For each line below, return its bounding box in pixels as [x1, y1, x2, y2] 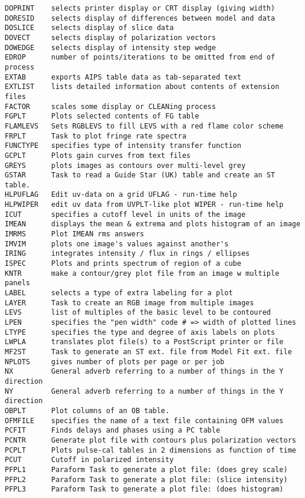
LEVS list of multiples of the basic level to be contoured [5, 308, 271, 317]
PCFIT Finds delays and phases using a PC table [5, 426, 221, 435]
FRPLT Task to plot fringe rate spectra [5, 131, 186, 140]
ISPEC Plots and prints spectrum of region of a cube [5, 259, 241, 268]
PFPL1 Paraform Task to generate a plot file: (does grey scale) [5, 465, 288, 474]
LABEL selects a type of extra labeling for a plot [5, 289, 233, 298]
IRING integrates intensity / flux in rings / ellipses [5, 249, 250, 258]
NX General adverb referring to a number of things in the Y [5, 367, 284, 376]
